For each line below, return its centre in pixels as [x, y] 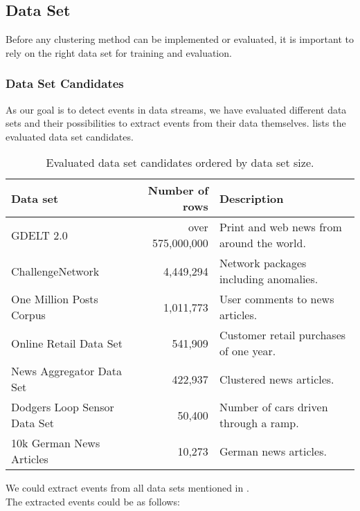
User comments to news [277, 299]
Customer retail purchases [282, 335]
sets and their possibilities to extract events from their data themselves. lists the [176, 123]
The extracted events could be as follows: [93, 501]
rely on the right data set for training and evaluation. [119, 52]
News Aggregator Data [66, 371]
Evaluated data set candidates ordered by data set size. [180, 163]
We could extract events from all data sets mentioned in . [127, 488]
